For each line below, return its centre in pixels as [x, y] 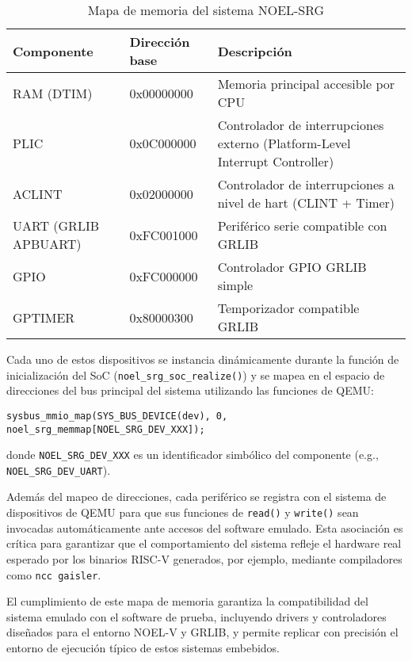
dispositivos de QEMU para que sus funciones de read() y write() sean [183, 512]
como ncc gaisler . [54, 574]
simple [235, 285]
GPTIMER [44, 317]
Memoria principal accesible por [306, 84]
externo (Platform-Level [284, 143]
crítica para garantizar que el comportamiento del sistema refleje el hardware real [204, 543]
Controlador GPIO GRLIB [292, 267]
